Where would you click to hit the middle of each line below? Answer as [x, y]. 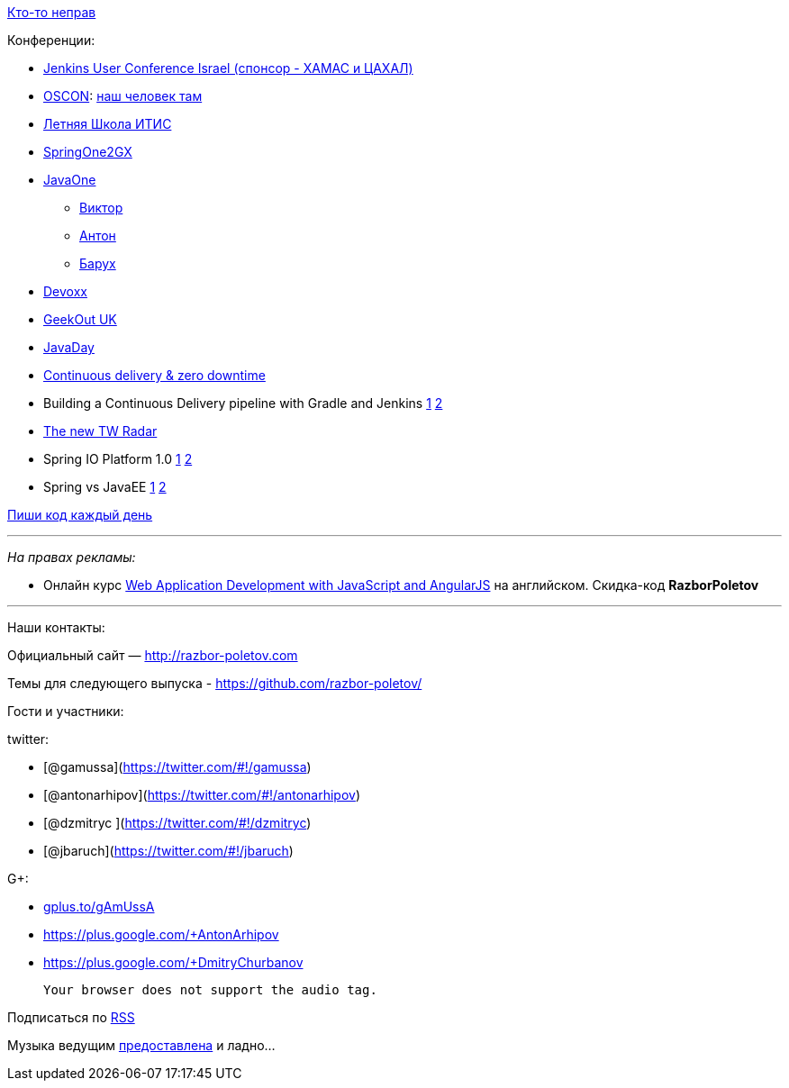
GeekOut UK [80, 319]
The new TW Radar [100, 431]
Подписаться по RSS [71, 1017]
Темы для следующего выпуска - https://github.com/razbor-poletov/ [215, 683]
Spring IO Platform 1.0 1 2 [118, 459]
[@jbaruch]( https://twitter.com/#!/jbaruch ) [168, 851]
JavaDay [69, 347]
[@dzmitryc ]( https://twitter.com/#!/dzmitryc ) [177, 823]
